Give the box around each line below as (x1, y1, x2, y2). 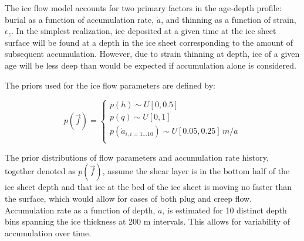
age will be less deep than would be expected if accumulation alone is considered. (5, 59, 296, 71)
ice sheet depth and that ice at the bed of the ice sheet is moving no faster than (5, 181, 292, 193)
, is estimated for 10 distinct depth (162, 203, 287, 216)
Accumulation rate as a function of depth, (5, 203, 156, 216)
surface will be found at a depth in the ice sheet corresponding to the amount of (5, 36, 293, 48)
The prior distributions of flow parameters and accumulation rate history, (5, 151, 269, 163)
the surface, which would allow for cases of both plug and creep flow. (5, 192, 252, 204)
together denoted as (5, 165, 76, 177)
